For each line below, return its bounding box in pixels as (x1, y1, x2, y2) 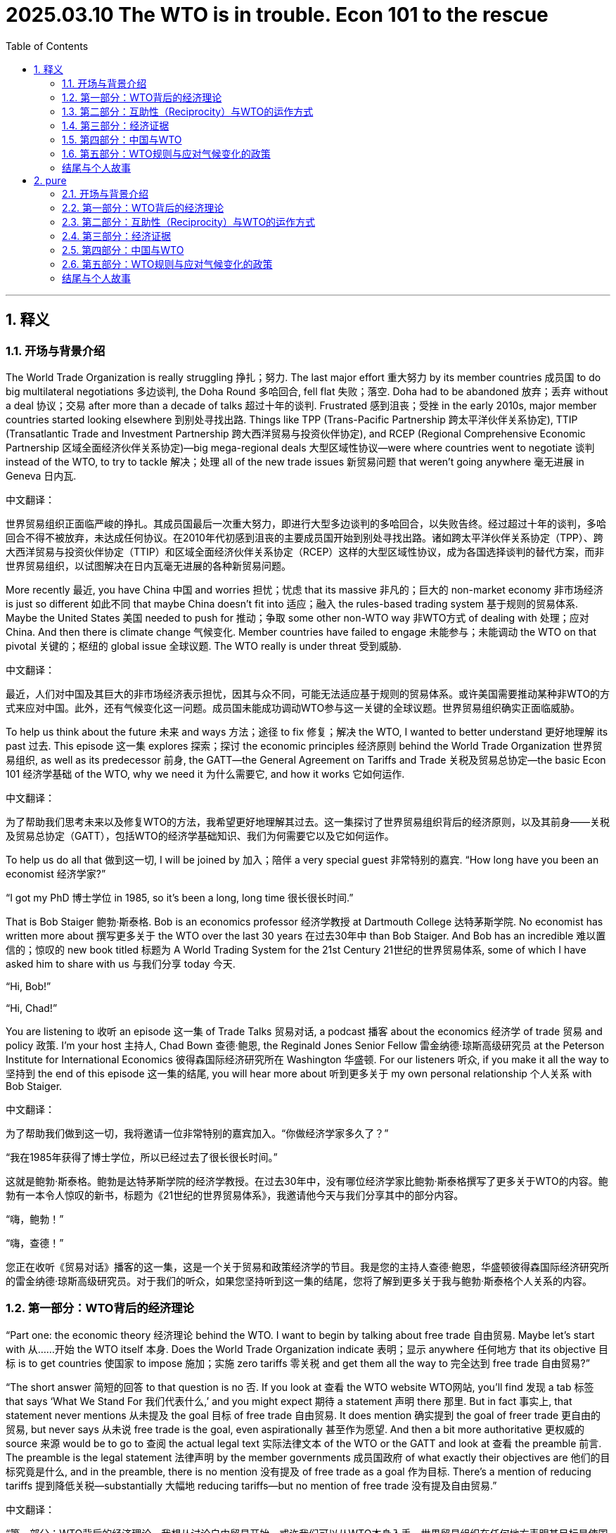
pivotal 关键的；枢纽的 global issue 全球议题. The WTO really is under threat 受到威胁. (6, 639, 402, 652)
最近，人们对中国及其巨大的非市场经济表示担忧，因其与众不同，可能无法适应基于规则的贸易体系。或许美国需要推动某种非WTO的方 (6, 687, 610, 700)
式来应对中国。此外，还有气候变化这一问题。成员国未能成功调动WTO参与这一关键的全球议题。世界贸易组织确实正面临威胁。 (6, 701, 581, 714)
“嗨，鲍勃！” (6, 1212, 64, 1225)
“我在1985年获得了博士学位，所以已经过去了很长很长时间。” (6, 1150, 278, 1163)
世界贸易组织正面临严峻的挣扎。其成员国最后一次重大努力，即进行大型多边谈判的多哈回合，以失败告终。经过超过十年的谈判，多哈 (6, 517, 606, 530)
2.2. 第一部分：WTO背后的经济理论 (62, 201, 224, 214)
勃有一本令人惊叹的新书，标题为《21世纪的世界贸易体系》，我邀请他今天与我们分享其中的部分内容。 (6, 1188, 464, 1201)
